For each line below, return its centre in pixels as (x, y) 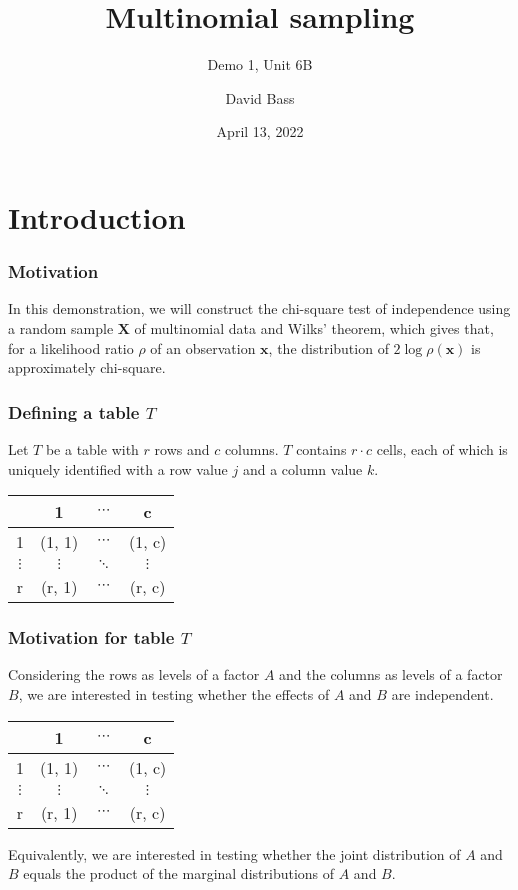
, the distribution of (328, 347)
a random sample (61, 327)
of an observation (203, 347)
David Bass (260, 97)
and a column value (302, 468)
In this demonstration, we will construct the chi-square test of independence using (259, 308)
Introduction (97, 216)
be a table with (92, 448)
